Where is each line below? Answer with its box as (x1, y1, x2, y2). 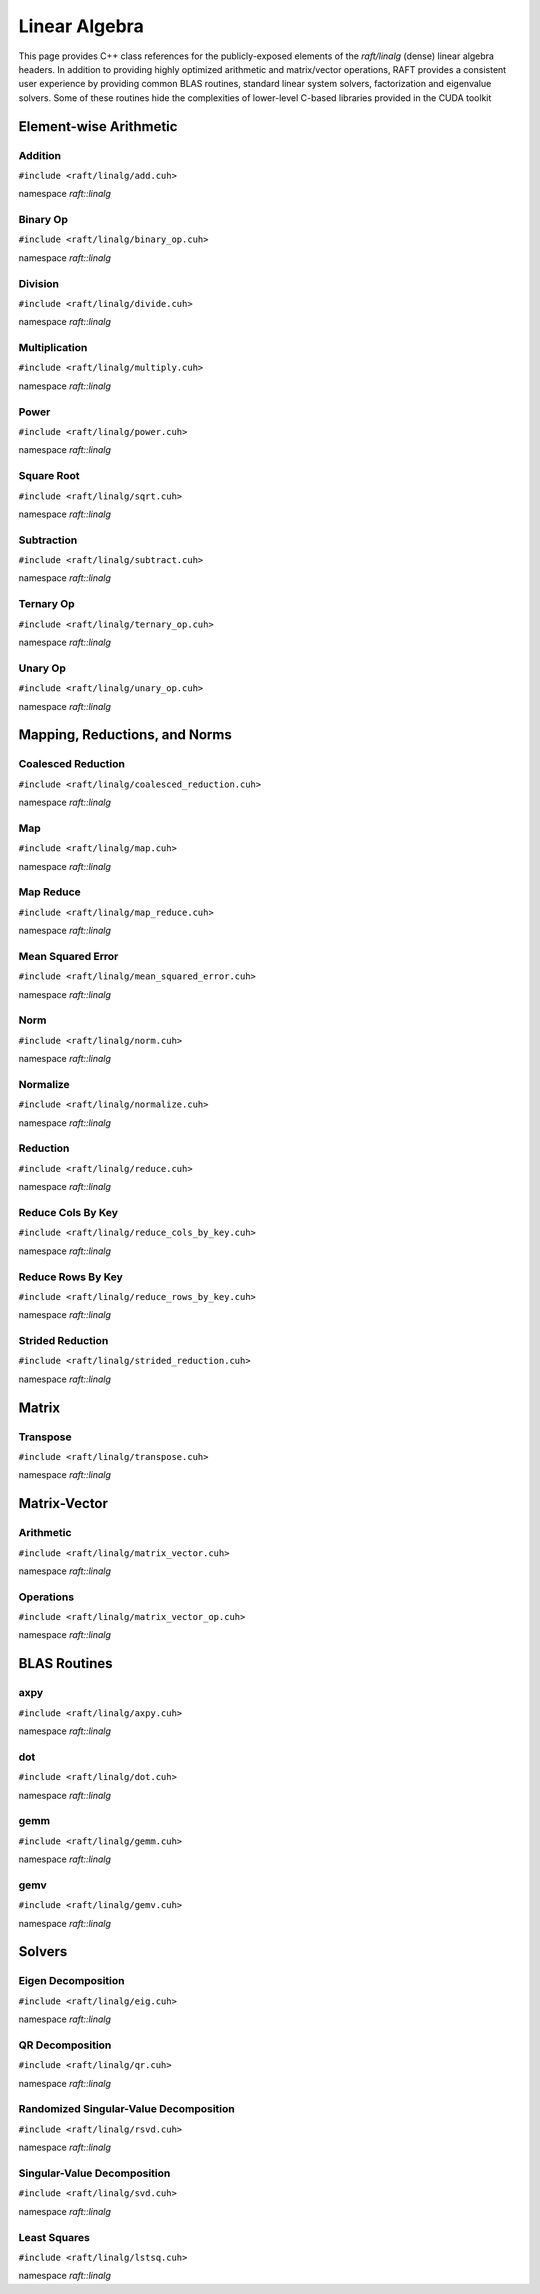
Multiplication (18, 341, 88, 355)
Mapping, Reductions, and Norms (18, 726, 232, 744)
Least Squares (18, 2230, 90, 2244)
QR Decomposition (18, 2038, 112, 2052)
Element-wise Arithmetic (18, 118, 178, 135)
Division (18, 276, 60, 290)
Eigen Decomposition (18, 1974, 125, 1988)
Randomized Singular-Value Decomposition (18, 2102, 235, 2116)
